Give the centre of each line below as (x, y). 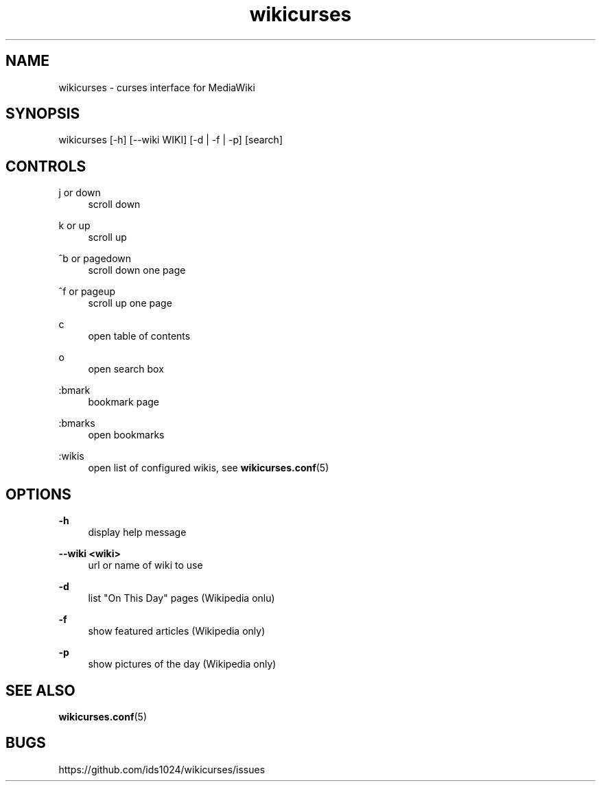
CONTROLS (46, 166)
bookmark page (123, 402)
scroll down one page (137, 270)
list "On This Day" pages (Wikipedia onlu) (181, 598)
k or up (74, 226)
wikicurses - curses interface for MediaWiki (157, 87)
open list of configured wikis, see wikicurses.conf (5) (209, 468)
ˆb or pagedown (95, 259)
